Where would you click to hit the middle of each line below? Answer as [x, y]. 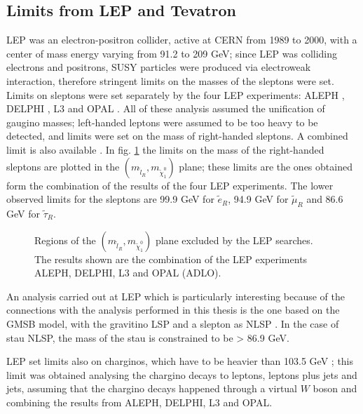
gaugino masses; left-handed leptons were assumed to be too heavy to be [162, 122]
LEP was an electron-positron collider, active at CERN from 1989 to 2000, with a [182, 40]
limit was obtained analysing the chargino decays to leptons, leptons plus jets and [182, 374]
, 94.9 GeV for [258, 199]
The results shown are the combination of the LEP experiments [171, 259]
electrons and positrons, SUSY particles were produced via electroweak [159, 67]
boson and [335, 388]
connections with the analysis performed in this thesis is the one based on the [173, 310]
